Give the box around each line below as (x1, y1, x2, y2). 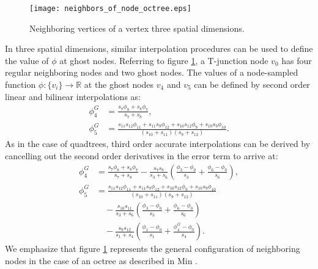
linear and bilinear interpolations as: (5, 90, 141, 102)
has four (281, 54, 312, 66)
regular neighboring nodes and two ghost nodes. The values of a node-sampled (5, 66, 298, 79)
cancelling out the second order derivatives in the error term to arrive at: (5, 149, 278, 162)
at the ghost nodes (84, 78, 154, 91)
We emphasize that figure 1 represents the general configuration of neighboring (5, 242, 300, 255)
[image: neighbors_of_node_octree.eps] (29, 4, 191, 13)
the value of (5, 54, 49, 66)
